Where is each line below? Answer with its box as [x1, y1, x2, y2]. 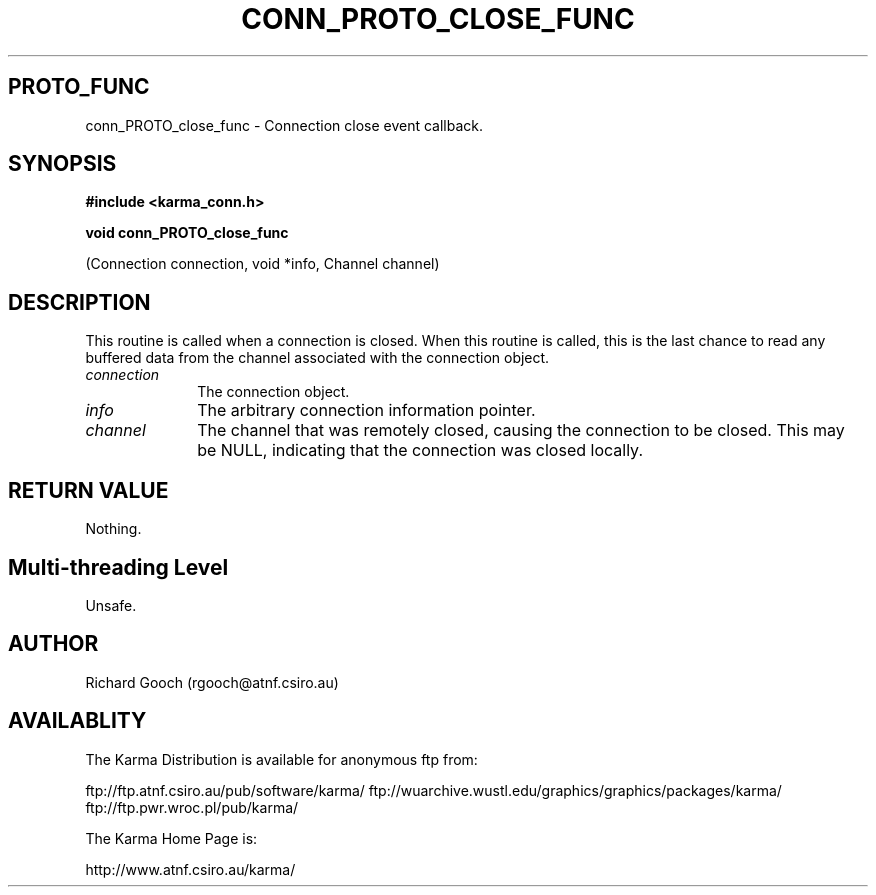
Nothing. [85, 520, 142, 538]
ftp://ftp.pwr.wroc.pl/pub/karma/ [85, 798, 299, 816]
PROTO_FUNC [8, 74, 150, 100]
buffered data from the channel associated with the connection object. [85, 349, 550, 367]
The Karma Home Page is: [85, 829, 258, 847]
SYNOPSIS [8, 151, 117, 177]
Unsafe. [85, 596, 137, 614]
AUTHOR [8, 631, 99, 657]
